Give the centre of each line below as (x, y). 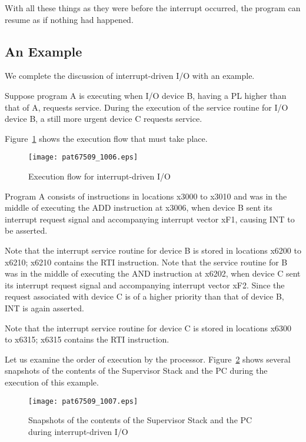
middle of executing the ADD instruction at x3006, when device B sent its (139, 207)
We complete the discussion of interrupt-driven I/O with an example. (130, 76)
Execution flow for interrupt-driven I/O (99, 176)
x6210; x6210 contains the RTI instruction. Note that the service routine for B (146, 262)
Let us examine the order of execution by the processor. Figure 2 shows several (148, 359)
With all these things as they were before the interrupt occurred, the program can (153, 8)
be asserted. (26, 230)
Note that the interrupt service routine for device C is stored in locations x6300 (148, 328)
